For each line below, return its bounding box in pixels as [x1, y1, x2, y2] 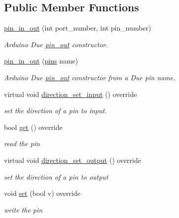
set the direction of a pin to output [4, 171, 108, 182]
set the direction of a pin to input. [4, 105, 107, 116]
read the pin [4, 138, 40, 149]
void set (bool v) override [4, 188, 80, 198]
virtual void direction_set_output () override [4, 155, 141, 165]
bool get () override [4, 122, 63, 132]
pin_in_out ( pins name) [4, 56, 78, 66]
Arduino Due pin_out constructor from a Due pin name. [4, 72, 176, 82]
